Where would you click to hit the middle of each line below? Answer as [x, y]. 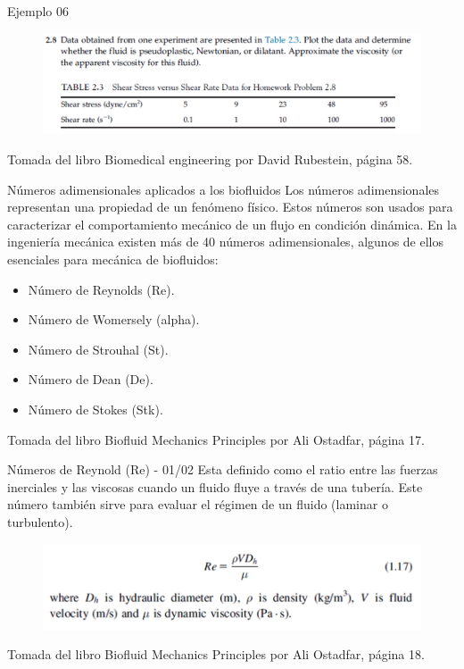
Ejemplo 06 [38, 11]
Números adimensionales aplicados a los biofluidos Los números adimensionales [224, 189]
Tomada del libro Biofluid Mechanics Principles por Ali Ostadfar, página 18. [216, 654]
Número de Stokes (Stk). [95, 409]
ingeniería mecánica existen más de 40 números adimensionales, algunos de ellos [226, 242]
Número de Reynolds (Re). [101, 289]
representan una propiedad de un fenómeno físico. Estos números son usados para [230, 207]
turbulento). [40, 521]
